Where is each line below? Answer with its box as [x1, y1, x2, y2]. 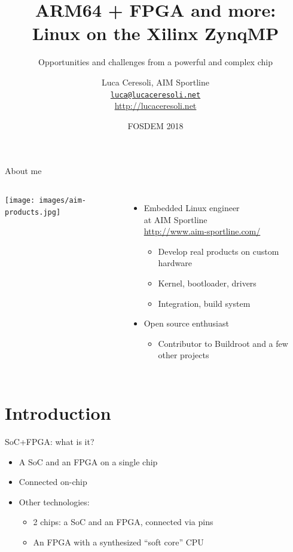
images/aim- [39, 196, 87, 205]
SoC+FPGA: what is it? [5, 435, 94, 447]
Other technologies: [19, 495, 90, 508]
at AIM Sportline [144, 213, 207, 225]
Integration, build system [158, 297, 251, 309]
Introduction [5, 401, 111, 425]
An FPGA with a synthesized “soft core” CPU [33, 535, 204, 548]
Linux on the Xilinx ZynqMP [32, 21, 279, 45]
